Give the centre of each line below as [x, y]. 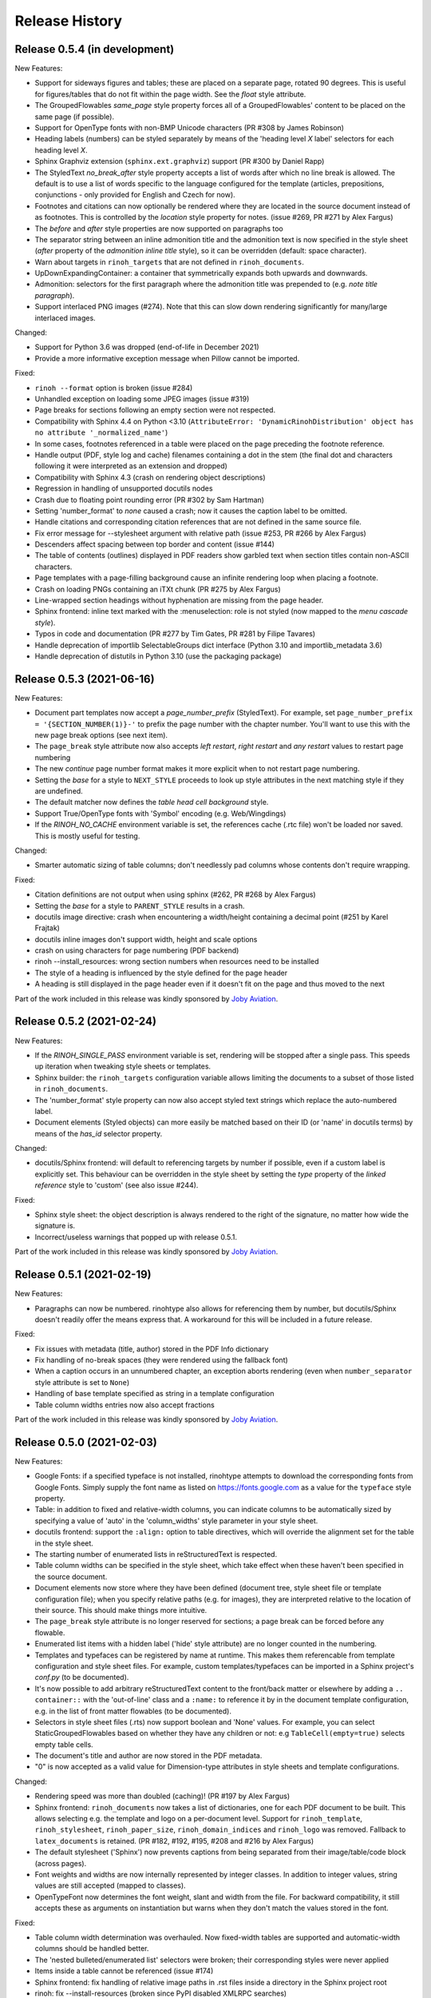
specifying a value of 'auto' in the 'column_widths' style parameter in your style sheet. [176, 1520]
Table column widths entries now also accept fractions [125, 1405]
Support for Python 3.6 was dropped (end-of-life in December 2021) [147, 347]
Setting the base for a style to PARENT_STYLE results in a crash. [140, 905]
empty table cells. [64, 1744]
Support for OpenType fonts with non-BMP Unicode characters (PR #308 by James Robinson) [190, 128]
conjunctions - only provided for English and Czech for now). [135, 195]
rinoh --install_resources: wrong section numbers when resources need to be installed [177, 961]
